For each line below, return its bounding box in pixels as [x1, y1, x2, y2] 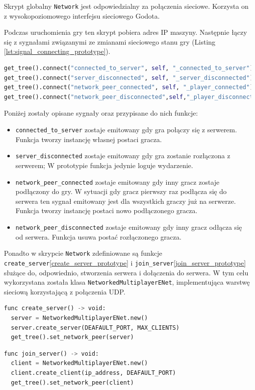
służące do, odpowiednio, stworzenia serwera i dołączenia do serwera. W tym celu [4, 267, 249, 277]
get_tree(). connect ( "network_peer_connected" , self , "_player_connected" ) [4, 84, 254, 91]
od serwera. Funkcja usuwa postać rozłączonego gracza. [15, 231, 181, 242]
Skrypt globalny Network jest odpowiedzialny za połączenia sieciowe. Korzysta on [4, 1, 249, 11]
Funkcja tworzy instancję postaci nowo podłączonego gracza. [15, 205, 198, 216]
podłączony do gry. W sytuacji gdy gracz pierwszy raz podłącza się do [15, 186, 227, 196]
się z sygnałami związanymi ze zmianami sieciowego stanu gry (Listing [4, 36, 216, 47]
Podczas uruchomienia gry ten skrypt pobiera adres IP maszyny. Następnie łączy [4, 27, 247, 37]
